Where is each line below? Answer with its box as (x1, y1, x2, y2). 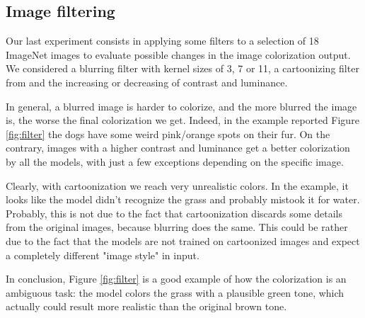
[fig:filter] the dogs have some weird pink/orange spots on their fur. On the (6, 126, 330, 141)
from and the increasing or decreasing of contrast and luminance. (6, 74, 288, 89)
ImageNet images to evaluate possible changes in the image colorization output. (6, 47, 351, 62)
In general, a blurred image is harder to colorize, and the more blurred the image (6, 98, 357, 113)
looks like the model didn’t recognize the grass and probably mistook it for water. (6, 192, 360, 207)
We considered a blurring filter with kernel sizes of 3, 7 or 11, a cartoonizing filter (6, 61, 359, 76)
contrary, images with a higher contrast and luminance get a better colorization (6, 140, 350, 155)
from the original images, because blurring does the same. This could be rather (6, 220, 348, 234)
